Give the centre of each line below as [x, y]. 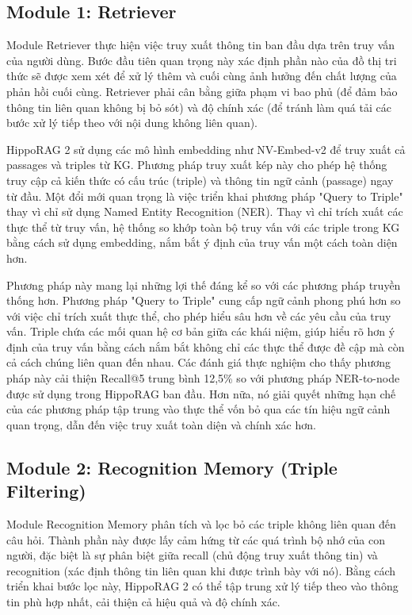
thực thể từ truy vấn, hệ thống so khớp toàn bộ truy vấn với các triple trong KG [203, 227]
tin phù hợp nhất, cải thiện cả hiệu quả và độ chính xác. [143, 602]
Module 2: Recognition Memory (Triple [172, 467]
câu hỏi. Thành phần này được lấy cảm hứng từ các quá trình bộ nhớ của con [196, 539]
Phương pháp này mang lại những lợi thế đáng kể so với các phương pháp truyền [204, 284]
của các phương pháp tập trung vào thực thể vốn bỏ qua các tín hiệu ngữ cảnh [198, 409]
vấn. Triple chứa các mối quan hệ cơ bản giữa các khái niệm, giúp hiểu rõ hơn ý [201, 331]
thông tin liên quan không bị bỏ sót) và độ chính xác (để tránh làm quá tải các [199, 107]
